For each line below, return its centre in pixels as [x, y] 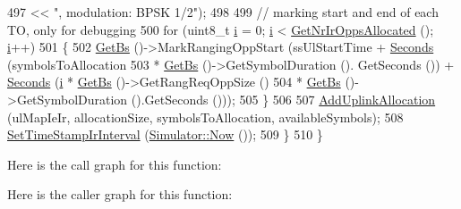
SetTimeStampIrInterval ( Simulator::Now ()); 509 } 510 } [165, 134]
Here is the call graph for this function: [115, 164]
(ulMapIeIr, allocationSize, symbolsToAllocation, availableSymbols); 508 [205, 117]
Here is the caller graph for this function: [120, 194]
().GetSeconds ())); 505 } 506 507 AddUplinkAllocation [283, 99]
